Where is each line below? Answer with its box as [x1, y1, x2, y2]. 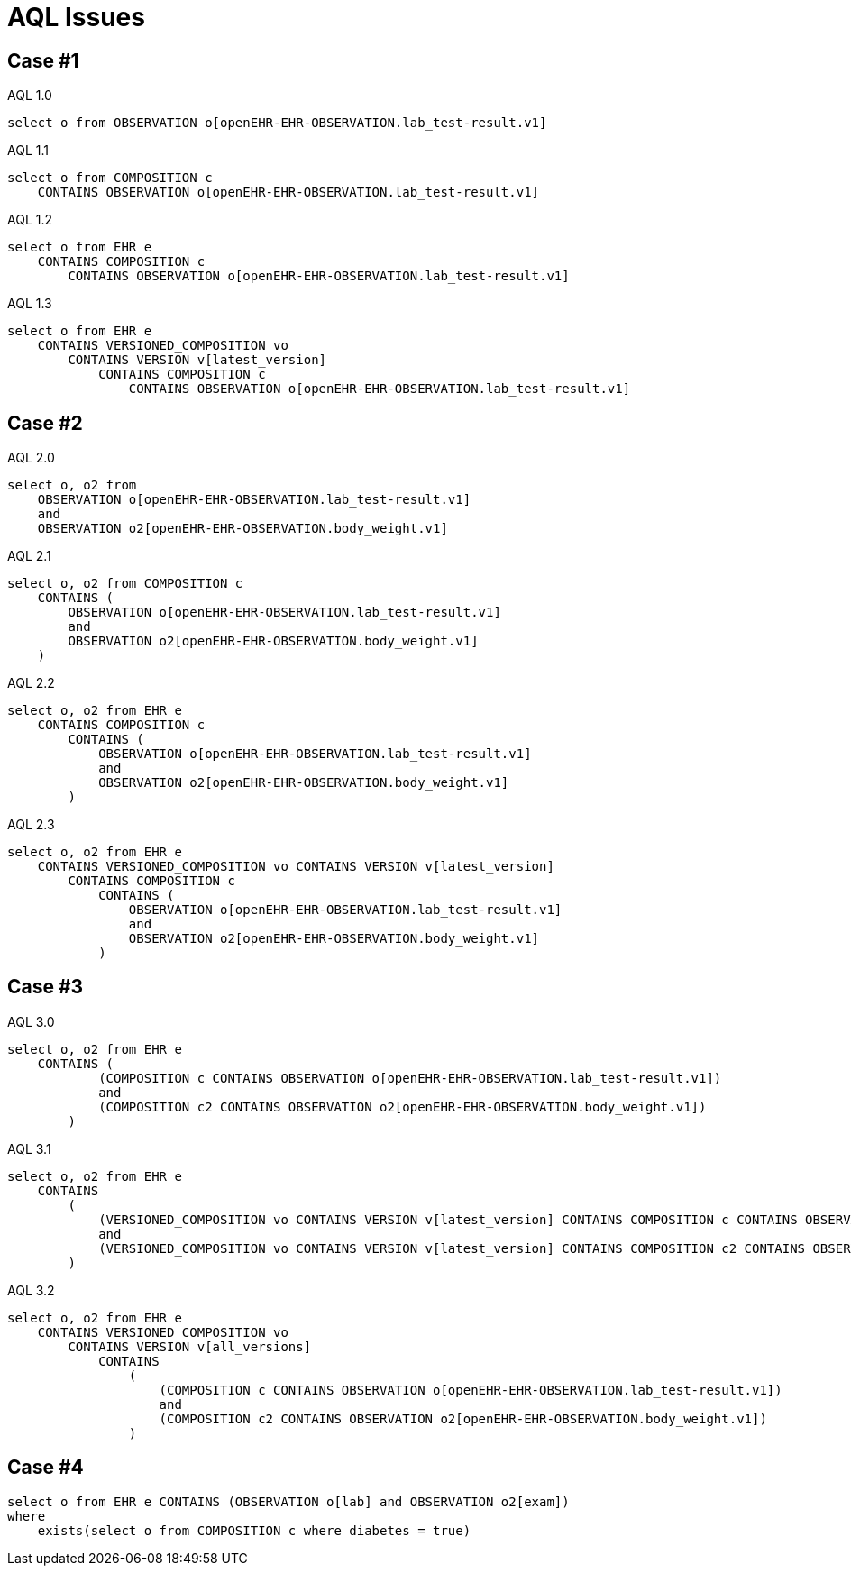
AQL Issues [7, 2, 145, 32]
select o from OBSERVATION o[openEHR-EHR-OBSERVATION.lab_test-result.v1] [7, 115, 547, 131]
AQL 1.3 [7, 296, 52, 312]
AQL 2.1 [7, 548, 51, 564]
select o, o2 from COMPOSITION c [7, 576, 243, 591]
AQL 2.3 [7, 817, 55, 833]
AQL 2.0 [7, 450, 55, 466]
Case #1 [7, 49, 79, 72]
